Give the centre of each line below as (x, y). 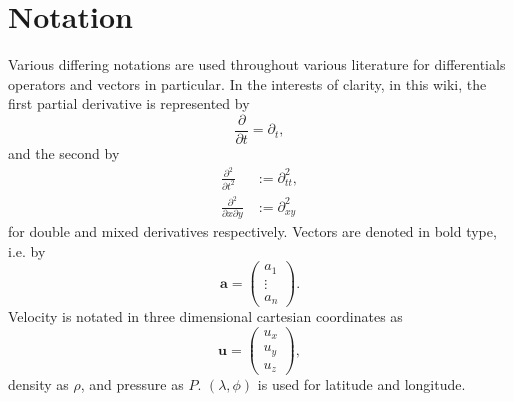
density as (38, 384)
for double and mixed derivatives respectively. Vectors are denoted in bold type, (252, 230)
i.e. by (27, 250)
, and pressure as (132, 384)
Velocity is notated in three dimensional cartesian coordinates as (205, 316)
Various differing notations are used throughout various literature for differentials (257, 64)
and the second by (64, 152)
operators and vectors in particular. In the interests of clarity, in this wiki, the (247, 83)
